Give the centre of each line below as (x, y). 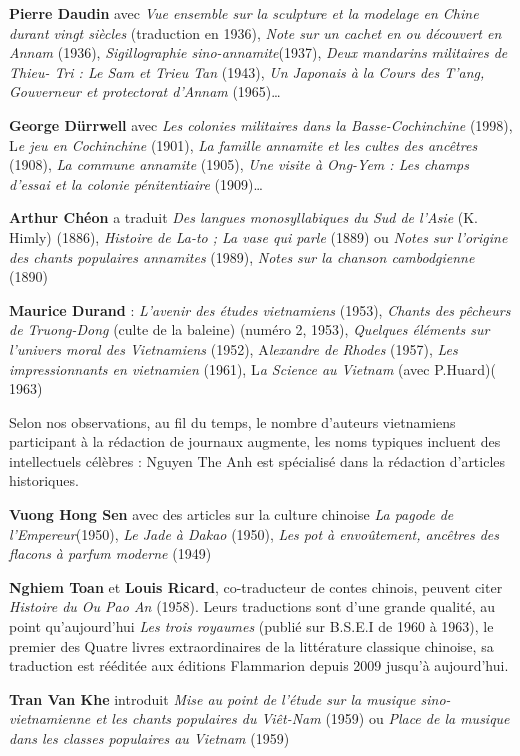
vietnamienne (50, 718)
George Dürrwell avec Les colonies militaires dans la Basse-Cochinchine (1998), (261, 124)
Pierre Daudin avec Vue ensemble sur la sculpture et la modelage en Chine (244, 13)
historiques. (44, 480)
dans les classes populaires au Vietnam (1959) (149, 738)
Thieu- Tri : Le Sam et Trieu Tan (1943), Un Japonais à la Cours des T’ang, (247, 71)
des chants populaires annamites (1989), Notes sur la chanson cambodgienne (242, 256)
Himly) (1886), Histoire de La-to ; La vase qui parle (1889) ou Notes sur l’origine (258, 236)
